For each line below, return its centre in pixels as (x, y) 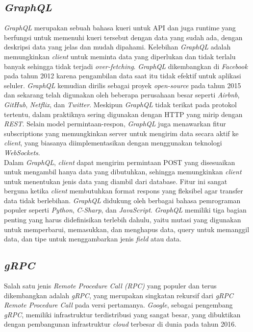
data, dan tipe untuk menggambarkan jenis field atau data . (93, 239)
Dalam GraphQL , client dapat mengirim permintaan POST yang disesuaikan (120, 162)
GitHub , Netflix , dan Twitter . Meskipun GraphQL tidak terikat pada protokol (120, 104)
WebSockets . (22, 152)
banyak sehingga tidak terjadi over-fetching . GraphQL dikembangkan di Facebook (126, 66)
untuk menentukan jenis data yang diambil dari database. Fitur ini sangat (116, 181)
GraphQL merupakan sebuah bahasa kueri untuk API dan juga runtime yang (120, 28)
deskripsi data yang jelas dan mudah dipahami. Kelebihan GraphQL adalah (117, 47)
